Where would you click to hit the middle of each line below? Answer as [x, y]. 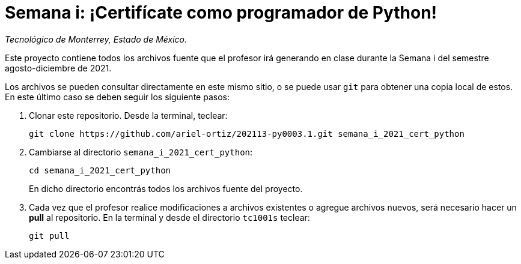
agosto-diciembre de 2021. [58, 68]
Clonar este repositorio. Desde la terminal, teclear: [128, 115]
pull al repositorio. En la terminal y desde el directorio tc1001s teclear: [169, 217]
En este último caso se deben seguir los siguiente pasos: [117, 97]
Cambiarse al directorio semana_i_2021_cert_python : [141, 152]
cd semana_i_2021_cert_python [100, 170]
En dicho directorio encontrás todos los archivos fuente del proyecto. [166, 188]
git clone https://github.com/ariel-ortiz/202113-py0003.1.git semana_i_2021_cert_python [247, 133]
